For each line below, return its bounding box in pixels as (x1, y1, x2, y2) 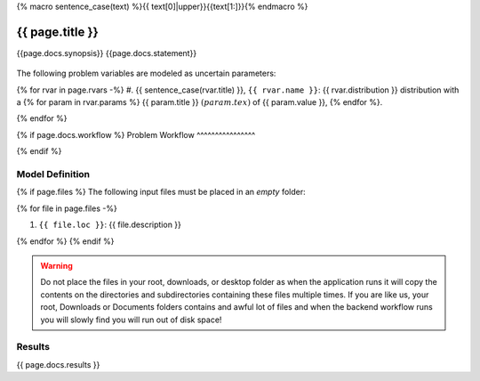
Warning (40, 260, 73, 271)
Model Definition (16, 168, 91, 181)
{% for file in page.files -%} (16, 203, 117, 214)
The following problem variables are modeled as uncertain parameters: (16, 68, 276, 79)
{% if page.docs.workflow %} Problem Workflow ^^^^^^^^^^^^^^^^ (16, 129, 256, 140)
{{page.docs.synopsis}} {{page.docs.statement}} (16, 47, 197, 58)
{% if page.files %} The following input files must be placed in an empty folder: (16, 187, 306, 198)
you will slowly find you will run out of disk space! (40, 314, 222, 325)
